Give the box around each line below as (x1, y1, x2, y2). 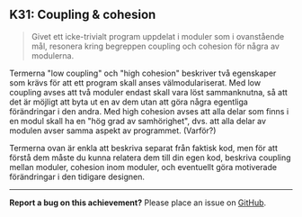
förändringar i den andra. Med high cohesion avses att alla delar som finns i (9, 105, 289, 116)
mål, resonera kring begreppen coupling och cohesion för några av (31, 41, 280, 51)
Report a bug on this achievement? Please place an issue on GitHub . (9, 197, 267, 208)
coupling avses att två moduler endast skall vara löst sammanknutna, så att (9, 86, 288, 97)
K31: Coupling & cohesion (9, 7, 156, 23)
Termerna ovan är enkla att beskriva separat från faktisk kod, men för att (9, 142, 279, 153)
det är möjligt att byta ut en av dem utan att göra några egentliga (9, 96, 249, 107)
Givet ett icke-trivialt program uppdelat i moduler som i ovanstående (31, 31, 285, 41)
